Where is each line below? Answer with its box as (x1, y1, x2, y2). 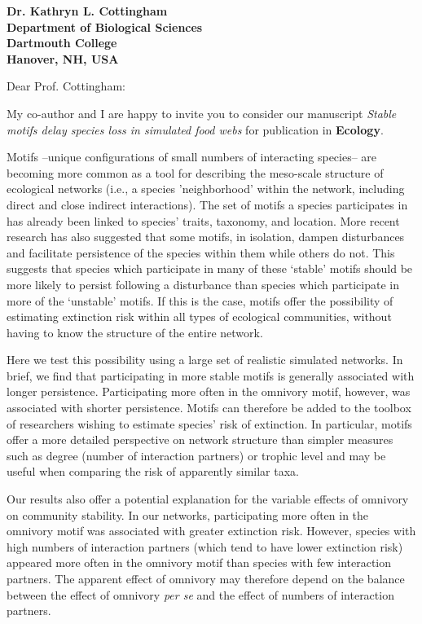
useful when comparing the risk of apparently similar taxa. (7, 463, 299, 480)
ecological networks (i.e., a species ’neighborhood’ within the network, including (7, 180, 405, 197)
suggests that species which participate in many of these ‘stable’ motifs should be (7, 260, 413, 277)
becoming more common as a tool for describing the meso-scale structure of (7, 164, 384, 181)
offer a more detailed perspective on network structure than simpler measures (7, 431, 393, 448)
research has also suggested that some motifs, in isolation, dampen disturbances (7, 228, 405, 245)
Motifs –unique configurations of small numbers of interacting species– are (7, 148, 377, 165)
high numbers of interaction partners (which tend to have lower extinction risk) (7, 538, 403, 555)
